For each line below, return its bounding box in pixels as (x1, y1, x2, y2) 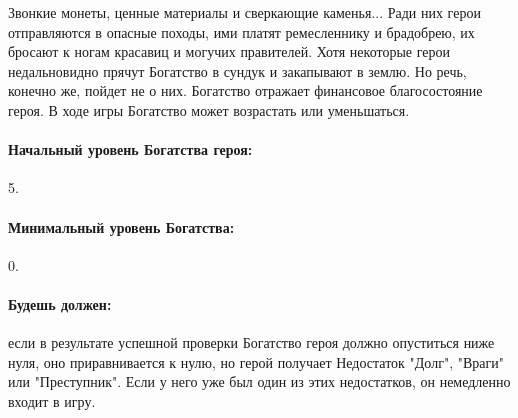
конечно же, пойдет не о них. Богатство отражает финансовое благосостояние (8, 80, 483, 101)
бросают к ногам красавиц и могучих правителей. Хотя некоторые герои (8, 41, 450, 62)
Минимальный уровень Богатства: (8, 216, 235, 237)
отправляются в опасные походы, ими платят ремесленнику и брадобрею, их (8, 21, 475, 42)
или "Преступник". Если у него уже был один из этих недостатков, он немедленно (8, 371, 511, 392)
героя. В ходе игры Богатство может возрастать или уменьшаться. (8, 99, 410, 120)
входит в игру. (8, 390, 96, 411)
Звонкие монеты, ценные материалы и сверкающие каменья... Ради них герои (8, 2, 481, 22)
